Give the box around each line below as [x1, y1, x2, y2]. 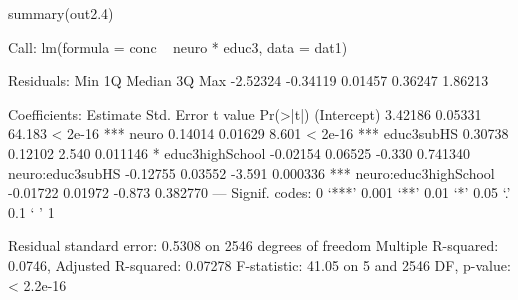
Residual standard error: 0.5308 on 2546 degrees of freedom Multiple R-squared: [8, 235, 499, 256]
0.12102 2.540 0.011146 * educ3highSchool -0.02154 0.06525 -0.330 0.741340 [8, 142, 470, 163]
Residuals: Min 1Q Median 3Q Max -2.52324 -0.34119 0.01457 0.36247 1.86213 [8, 70, 489, 91]
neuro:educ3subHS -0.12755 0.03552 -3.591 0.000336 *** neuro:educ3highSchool [8, 162, 495, 183]
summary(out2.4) [8, 3, 114, 23]
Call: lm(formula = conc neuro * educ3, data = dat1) [8, 36, 348, 57]
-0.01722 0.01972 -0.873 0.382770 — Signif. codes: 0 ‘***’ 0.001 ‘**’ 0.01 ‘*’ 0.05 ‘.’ [8, 182, 511, 203]
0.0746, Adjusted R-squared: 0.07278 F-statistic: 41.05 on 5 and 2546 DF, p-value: [8, 254, 511, 275]
